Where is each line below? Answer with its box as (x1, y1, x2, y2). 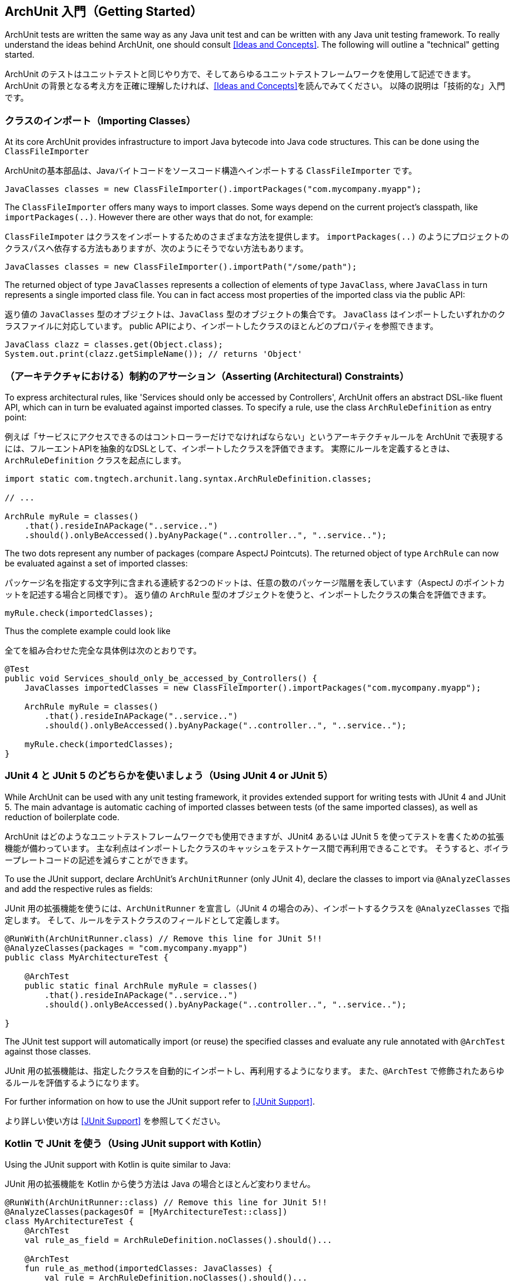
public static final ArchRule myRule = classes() (24, 980, 258, 990)
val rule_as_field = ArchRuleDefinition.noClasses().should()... (24, 1235, 333, 1245)
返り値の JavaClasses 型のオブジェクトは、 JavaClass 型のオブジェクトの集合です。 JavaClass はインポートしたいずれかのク (5, 309, 506, 320)
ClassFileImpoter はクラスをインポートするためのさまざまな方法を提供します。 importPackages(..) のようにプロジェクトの (5, 231, 509, 242)
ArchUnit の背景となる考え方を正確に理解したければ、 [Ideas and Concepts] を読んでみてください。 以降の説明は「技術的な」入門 (5, 81, 506, 91)
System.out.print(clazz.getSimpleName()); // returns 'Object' (5, 349, 303, 359)
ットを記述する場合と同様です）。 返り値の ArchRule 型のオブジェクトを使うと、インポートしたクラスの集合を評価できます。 (5, 589, 491, 599)
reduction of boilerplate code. (5, 811, 120, 822)
